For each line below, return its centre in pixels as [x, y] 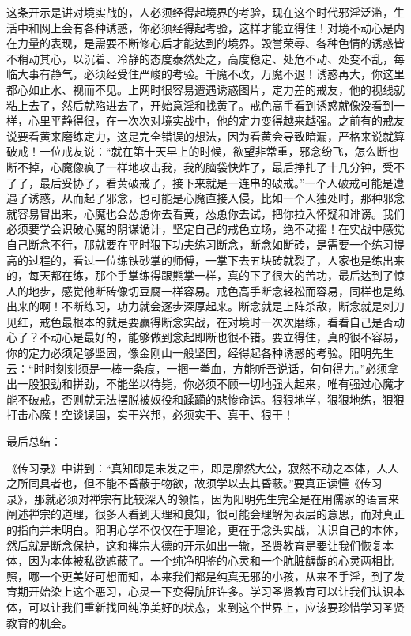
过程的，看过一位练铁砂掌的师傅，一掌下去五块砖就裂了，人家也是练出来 [216, 260]
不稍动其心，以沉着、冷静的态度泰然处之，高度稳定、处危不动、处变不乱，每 [205, 58]
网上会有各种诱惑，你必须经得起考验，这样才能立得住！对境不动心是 [216, 27]
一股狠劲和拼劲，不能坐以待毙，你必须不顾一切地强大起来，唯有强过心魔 [205, 384]
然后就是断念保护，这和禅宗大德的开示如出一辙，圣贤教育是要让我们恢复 [194, 545]
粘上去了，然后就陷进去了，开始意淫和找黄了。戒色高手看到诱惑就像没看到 [200, 105]
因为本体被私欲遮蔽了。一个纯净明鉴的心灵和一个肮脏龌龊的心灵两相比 [211, 561]
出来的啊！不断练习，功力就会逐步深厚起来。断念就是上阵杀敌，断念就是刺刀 [205, 306]
